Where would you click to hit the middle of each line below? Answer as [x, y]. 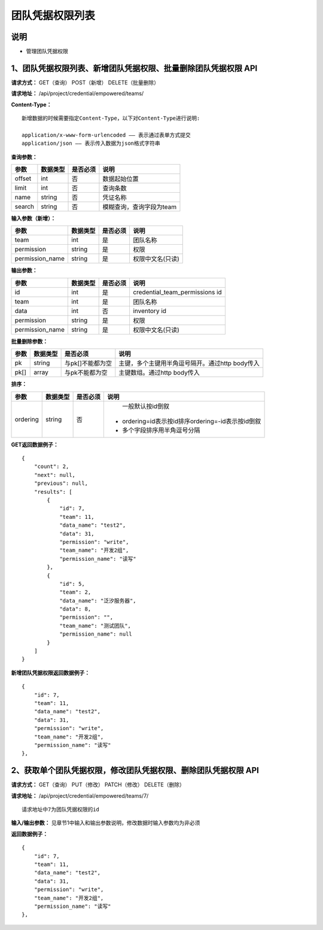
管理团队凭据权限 [47, 51]
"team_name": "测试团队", [95, 626]
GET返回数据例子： [35, 444]
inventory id [150, 311]
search [25, 206]
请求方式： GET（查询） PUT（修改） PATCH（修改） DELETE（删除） [98, 785]
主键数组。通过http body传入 [159, 373]
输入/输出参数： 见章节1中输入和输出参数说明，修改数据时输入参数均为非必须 [106, 823]
